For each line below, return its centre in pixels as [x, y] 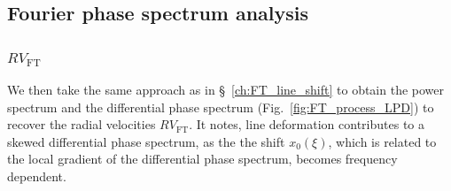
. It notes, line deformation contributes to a [307, 124]
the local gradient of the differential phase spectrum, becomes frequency [202, 159]
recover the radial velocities [82, 124]
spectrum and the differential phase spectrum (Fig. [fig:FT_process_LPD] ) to [221, 107]
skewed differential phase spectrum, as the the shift [146, 141]
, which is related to [382, 141]
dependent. [37, 176]
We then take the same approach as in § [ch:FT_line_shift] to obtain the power [226, 89]
